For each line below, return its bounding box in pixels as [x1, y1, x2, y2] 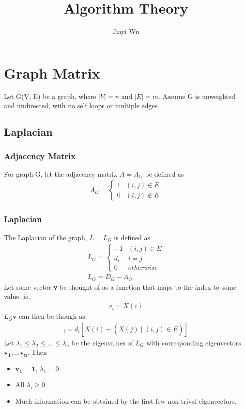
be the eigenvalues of [71, 337, 133, 347]
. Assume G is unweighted [158, 91, 235, 101]
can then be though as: [19, 311, 87, 321]
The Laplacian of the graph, [4, 232, 87, 242]
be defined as [145, 168, 184, 179]
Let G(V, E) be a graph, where [4, 91, 96, 101]
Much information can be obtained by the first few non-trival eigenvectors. [15, 396, 237, 406]
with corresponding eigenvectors [146, 337, 241, 347]
